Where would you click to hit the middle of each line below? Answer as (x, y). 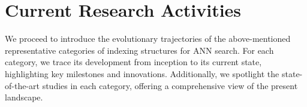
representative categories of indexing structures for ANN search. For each (139, 50)
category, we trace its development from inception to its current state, (133, 62)
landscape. (24, 97)
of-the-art (22, 85)
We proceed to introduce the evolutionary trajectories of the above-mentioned (148, 39)
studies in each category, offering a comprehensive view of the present (170, 85)
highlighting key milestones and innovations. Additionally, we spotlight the (142, 73)
